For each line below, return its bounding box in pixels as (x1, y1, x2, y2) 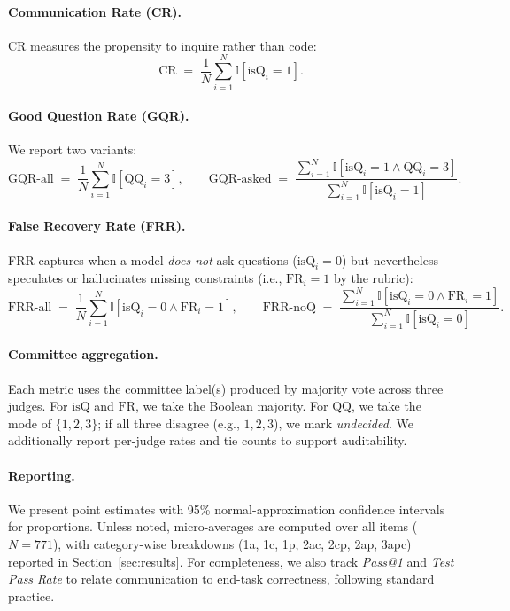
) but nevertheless (341, 250, 438, 269)
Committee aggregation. (8, 345, 158, 364)
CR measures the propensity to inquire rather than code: (8, 35, 317, 54)
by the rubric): (334, 269, 413, 287)
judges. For (8, 396, 68, 415)
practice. (8, 586, 55, 605)
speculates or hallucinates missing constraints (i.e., (8, 269, 282, 287)
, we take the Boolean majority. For (135, 396, 328, 415)
